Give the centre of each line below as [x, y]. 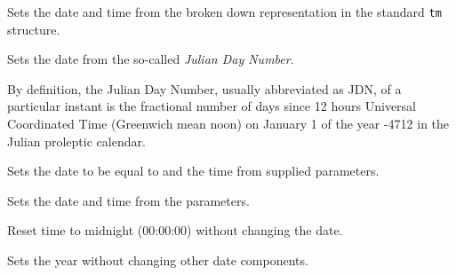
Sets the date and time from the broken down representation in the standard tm [224, 12]
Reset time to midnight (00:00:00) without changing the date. [175, 230]
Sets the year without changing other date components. [158, 260]
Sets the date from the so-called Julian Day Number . [151, 59]
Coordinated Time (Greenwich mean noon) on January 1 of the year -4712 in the [228, 124]
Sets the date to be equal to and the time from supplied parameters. [193, 171]
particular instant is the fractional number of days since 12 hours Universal [212, 106]
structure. [34, 29]
